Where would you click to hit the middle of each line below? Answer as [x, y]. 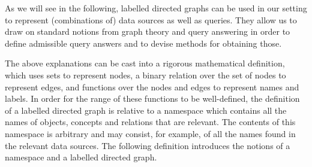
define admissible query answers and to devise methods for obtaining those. [143, 43]
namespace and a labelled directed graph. [81, 157]
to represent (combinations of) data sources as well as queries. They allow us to [151, 19]
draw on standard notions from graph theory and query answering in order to [148, 31]
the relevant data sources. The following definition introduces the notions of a [148, 145]
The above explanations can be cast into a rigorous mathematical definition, [145, 63]
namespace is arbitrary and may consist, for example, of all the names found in [150, 133]
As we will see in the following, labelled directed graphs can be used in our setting [156, 8]
